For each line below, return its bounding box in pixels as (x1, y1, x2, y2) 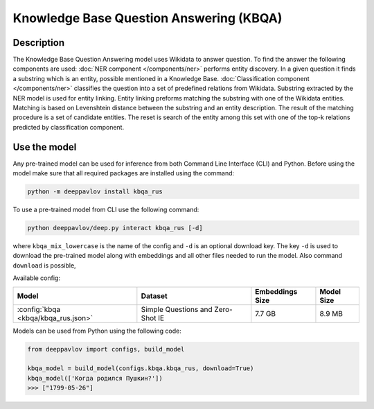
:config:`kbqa (17, 304, 61, 314)
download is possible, (12, 261, 76, 270)
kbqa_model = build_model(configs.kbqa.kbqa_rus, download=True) (27, 365, 254, 372)
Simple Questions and (141, 304, 213, 314)
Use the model (12, 141, 77, 153)
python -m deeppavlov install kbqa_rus (27, 188, 163, 195)
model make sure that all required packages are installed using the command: (12, 169, 235, 177)
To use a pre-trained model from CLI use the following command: (12, 205, 199, 214)
